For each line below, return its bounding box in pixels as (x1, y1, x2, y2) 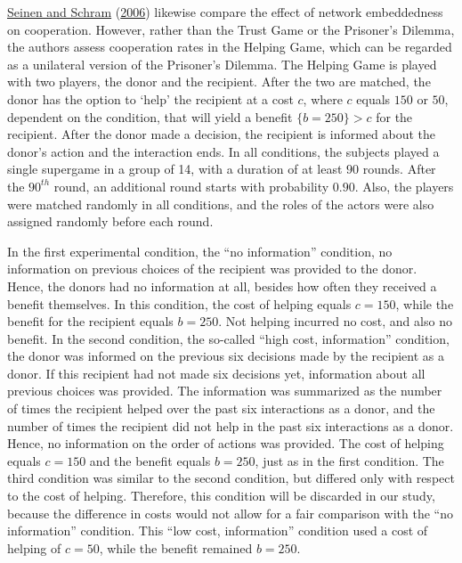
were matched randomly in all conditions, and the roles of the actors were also (7, 194, 434, 213)
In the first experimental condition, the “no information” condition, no (7, 241, 393, 260)
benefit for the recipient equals (7, 312, 174, 330)
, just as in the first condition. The (255, 451, 444, 469)
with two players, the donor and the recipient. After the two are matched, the (7, 72, 431, 91)
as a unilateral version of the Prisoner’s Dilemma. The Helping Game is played (7, 54, 437, 73)
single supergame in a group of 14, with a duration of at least (7, 159, 343, 178)
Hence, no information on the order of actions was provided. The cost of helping (7, 434, 444, 453)
